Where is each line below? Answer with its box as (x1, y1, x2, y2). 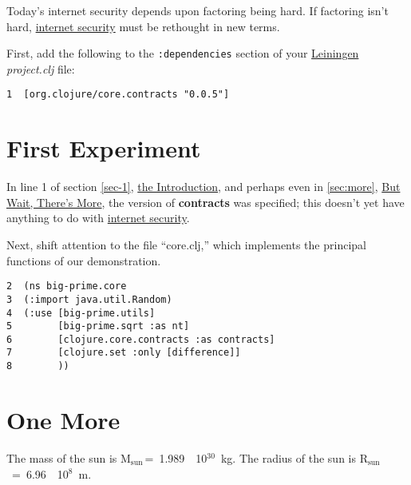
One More (6, 403, 121, 435)
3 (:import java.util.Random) (6, 293, 172, 305)
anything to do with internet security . (6, 209, 190, 226)
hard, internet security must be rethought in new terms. (6, 18, 280, 34)
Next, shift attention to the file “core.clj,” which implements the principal (6, 237, 366, 252)
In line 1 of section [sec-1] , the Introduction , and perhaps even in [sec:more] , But (6, 178, 401, 195)
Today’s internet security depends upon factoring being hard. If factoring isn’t (6, 2, 389, 18)
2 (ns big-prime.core (6, 280, 127, 292)
